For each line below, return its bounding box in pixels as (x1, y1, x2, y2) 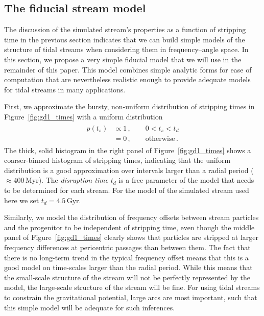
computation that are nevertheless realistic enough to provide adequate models (4, 74, 251, 85)
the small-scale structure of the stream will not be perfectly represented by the (4, 272, 251, 282)
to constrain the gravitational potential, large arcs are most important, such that (4, 291, 257, 302)
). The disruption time (38, 175, 109, 185)
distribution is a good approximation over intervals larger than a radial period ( (4, 164, 254, 175)
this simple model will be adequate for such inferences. (4, 302, 175, 312)
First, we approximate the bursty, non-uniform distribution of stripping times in (4, 101, 255, 112)
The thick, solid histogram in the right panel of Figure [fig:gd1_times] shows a (4, 144, 251, 155)
